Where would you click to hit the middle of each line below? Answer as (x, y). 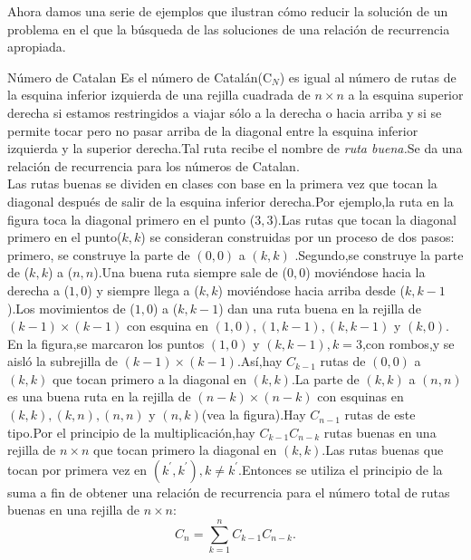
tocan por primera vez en (77, 469)
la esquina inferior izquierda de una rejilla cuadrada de (159, 95)
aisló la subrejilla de (62, 361)
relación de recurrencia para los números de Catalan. (154, 165)
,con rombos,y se (408, 343)
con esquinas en (360, 396)
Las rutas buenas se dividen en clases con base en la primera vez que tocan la (222, 183)
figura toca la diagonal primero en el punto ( (131, 219)
